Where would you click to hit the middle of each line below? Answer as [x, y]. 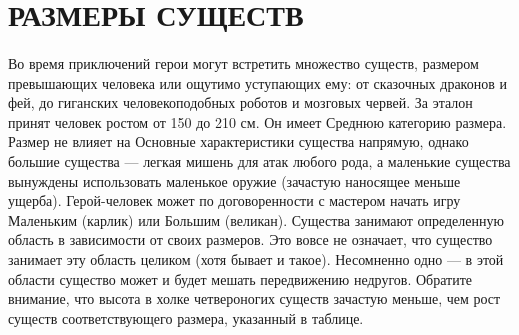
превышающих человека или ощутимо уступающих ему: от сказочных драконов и [257, 82]
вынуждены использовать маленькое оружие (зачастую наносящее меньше [234, 180]
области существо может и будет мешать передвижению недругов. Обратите [240, 278]
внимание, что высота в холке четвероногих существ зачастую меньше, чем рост [254, 298]
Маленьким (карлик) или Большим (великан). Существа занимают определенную [256, 219]
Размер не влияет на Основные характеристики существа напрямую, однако [238, 141]
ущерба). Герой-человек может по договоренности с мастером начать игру [234, 200]
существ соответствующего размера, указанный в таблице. [186, 317]
